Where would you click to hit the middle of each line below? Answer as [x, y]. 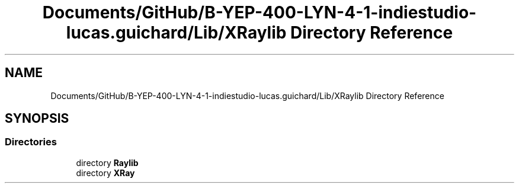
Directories [31, 142]
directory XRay [105, 173]
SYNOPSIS [37, 119]
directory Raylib [107, 162]
